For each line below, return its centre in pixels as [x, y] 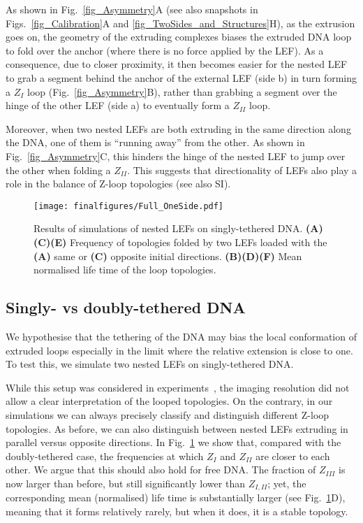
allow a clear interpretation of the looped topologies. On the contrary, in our [169, 401]
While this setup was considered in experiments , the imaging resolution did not [178, 387]
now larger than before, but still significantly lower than [125, 483]
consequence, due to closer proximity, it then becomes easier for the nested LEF [177, 64]
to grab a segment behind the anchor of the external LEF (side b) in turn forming [181, 77]
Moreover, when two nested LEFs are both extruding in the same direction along [178, 128]
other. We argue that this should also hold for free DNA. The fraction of [161, 470]
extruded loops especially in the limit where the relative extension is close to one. [179, 350]
